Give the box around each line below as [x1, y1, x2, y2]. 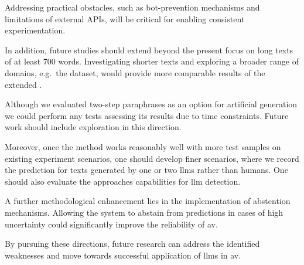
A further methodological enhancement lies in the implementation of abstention [5, 195, 291, 207]
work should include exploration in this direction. [5, 121, 182, 133]
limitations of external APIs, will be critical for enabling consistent [5, 12, 245, 25]
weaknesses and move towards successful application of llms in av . [5, 249, 241, 261]
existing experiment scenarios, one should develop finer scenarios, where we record [5, 152, 299, 164]
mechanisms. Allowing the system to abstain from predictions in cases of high [5, 206, 283, 218]
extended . [5, 78, 42, 90]
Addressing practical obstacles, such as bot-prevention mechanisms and [5, 1, 260, 13]
